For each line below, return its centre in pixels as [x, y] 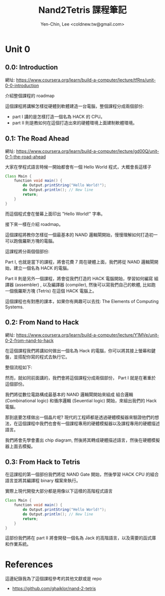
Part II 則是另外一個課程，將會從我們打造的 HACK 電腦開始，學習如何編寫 [79, 278]
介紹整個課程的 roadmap [30, 95]
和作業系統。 [18, 544]
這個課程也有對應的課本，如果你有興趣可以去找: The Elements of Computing [82, 301]
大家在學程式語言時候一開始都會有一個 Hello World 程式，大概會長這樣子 [78, 167]
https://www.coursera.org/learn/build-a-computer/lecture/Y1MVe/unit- [88, 335]
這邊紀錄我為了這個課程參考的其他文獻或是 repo [54, 579]
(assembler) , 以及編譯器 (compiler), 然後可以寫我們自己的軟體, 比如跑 [85, 285]
